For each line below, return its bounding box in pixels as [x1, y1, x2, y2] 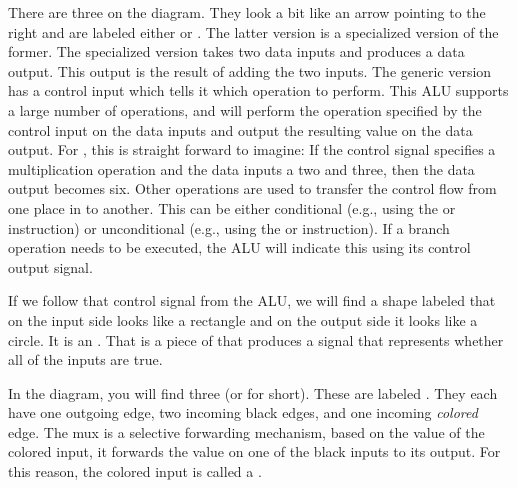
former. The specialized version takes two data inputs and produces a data [8, 41, 465, 62]
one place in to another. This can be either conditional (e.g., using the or [8, 197, 456, 218]
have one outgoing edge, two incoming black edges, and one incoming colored [8, 402, 478, 423]
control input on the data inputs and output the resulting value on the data [8, 119, 473, 140]
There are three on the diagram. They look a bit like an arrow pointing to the [8, 2, 486, 22]
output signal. [8, 256, 93, 277]
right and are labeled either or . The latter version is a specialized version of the [8, 21, 499, 42]
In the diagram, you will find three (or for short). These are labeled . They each [8, 382, 498, 403]
